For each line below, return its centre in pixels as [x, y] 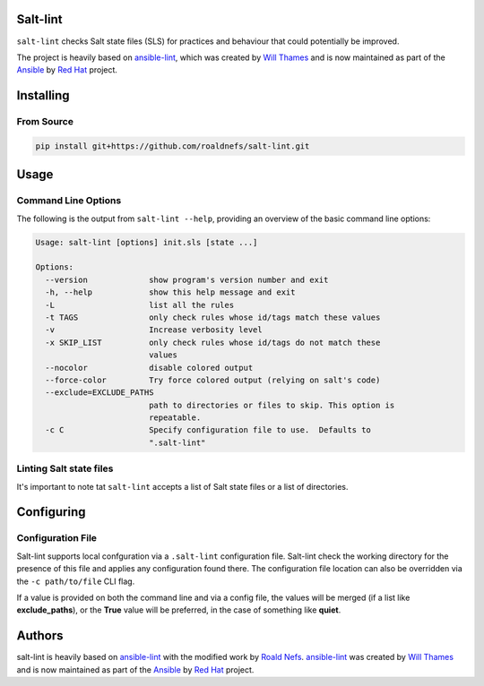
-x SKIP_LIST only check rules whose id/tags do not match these [213, 342]
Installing [43, 95]
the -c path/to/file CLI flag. [76, 581]
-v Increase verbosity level [154, 330]
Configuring [51, 512]
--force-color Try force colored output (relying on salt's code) [213, 380]
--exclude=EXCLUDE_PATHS [99, 393]
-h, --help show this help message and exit [170, 292]
